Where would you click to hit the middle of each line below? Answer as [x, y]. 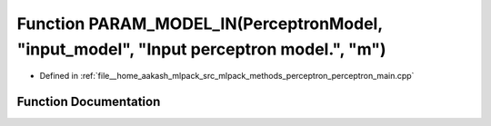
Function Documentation [89, 102]
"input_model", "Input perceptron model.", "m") [201, 49]
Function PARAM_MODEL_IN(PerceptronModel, [200, 24]
